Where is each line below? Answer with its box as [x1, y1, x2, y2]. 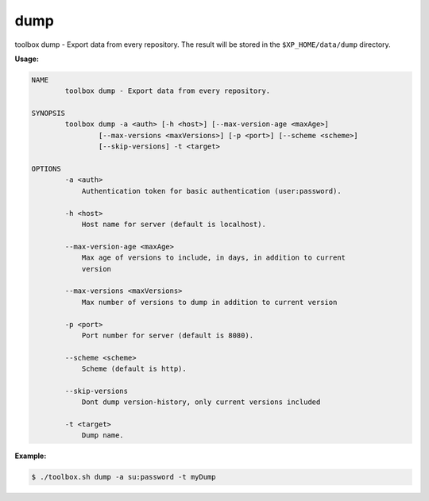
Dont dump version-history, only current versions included [81, 398, 321, 407]
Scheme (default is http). [81, 364, 187, 373]
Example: [14, 451, 47, 461]
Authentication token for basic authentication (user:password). [81, 187, 342, 195]
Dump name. [81, 431, 125, 440]
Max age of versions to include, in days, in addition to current [81, 253, 346, 262]
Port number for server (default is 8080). [81, 330, 254, 340]
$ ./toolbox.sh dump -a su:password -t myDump [31, 472, 216, 482]
